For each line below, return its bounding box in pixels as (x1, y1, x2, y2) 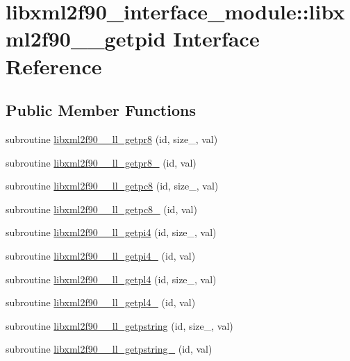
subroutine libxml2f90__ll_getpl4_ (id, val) (6, 295, 196, 310)
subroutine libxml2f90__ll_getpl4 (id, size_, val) (6, 271, 217, 286)
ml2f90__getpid (6, 24, 166, 53)
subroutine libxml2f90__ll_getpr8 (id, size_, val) (6, 131, 218, 146)
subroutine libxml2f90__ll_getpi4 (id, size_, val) (6, 225, 217, 240)
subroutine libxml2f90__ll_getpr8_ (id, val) (6, 155, 197, 169)
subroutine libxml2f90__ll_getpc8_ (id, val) (6, 201, 197, 216)
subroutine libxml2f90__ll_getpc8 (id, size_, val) (6, 178, 219, 193)
